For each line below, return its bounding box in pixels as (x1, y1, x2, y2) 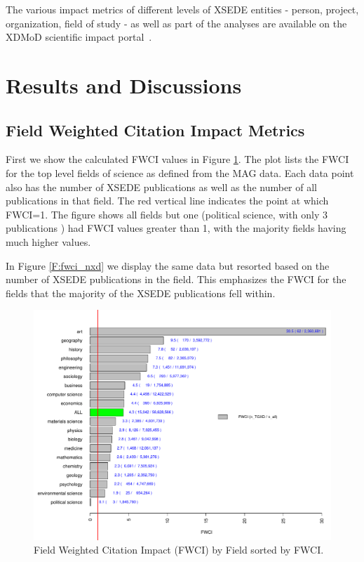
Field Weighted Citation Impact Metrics (6, 119, 305, 140)
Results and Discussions (6, 70, 242, 99)
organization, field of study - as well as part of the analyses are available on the (6, 15, 347, 30)
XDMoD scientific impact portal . (6, 30, 152, 44)
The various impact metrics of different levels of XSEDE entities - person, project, (6, 2, 359, 16)
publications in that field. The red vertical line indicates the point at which (6, 193, 329, 208)
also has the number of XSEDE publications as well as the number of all (6, 179, 317, 194)
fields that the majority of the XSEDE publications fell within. (6, 285, 276, 300)
